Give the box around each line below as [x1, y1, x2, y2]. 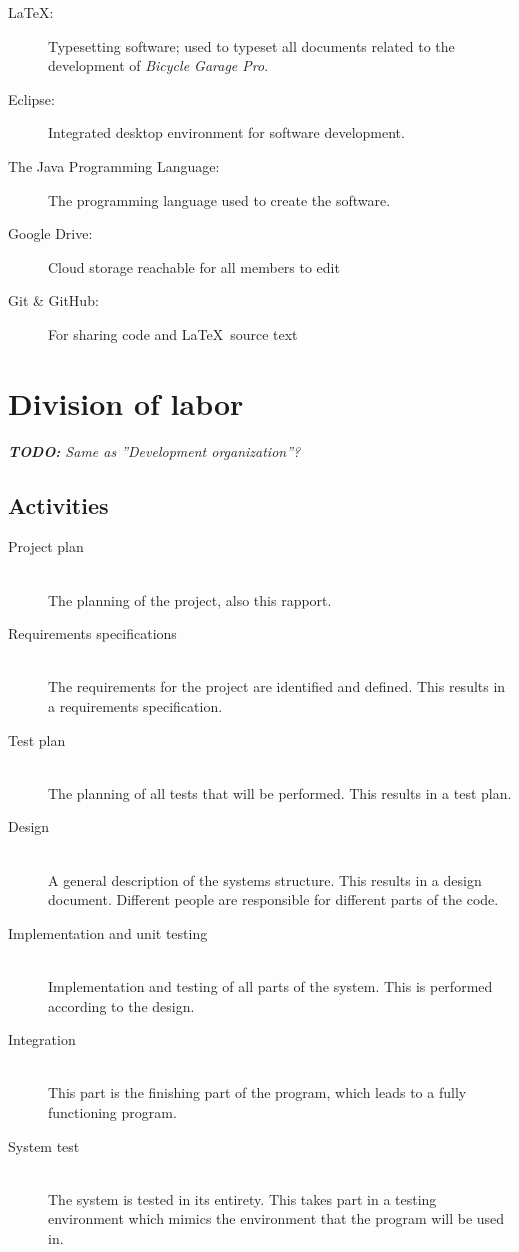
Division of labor [8, 382, 244, 423]
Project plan [8, 536, 84, 557]
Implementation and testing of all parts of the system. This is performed [48, 975, 493, 996]
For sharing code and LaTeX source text [48, 323, 298, 344]
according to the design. [48, 995, 195, 1016]
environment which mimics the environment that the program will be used [48, 1208, 505, 1229]
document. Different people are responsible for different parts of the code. [48, 889, 499, 910]
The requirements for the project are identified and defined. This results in [48, 676, 506, 697]
